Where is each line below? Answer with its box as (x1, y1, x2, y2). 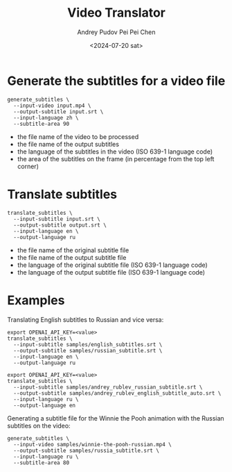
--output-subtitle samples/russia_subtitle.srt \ (13, 447, 159, 454)
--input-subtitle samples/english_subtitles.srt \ (13, 341, 163, 348)
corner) (17, 162, 39, 170)
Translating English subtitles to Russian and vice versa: (7, 315, 164, 324)
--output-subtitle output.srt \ (13, 221, 107, 229)
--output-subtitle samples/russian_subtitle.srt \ (13, 347, 163, 354)
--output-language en (13, 402, 76, 409)
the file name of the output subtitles (17, 140, 120, 148)
